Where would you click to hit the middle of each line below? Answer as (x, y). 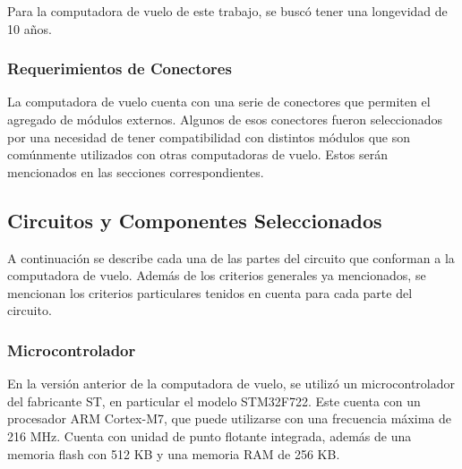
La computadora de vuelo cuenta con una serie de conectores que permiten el (219, 102)
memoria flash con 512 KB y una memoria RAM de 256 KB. (174, 453)
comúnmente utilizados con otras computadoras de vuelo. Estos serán (198, 154)
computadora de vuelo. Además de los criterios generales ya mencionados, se (217, 275)
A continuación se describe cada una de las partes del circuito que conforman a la (231, 257)
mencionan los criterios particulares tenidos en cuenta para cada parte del (210, 292)
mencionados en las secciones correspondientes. (136, 171)
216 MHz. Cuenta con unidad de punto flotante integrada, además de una (210, 435)
